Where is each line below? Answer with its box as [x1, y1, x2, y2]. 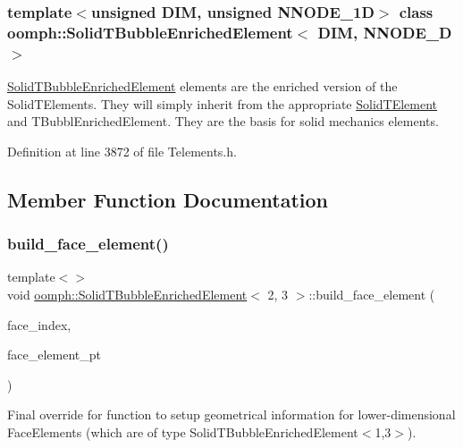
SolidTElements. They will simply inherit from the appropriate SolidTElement [7, 94, 438, 113]
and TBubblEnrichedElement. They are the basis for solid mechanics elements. [7, 112, 439, 131]
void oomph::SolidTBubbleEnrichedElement [7, 285, 248, 304]
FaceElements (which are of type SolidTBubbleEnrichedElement [7, 423, 358, 441]
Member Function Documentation [7, 185, 329, 213]
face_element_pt [7, 345, 101, 364]
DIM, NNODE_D [317, 21, 452, 43]
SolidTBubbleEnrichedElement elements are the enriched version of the [7, 77, 398, 96]
